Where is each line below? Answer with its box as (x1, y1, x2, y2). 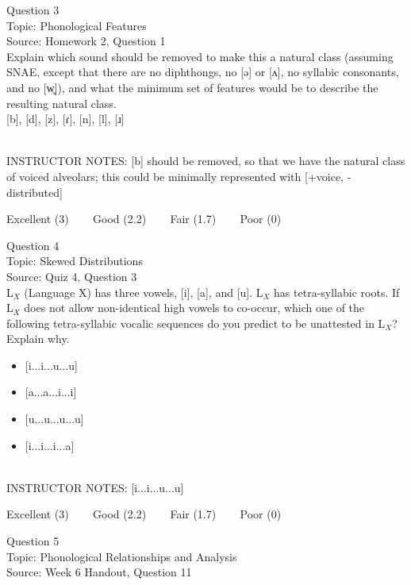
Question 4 (6, 237, 60, 253)
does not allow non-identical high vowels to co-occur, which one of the (24, 299, 365, 316)
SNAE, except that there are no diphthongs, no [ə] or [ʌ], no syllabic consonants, (6, 64, 399, 80)
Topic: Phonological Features (6, 17, 147, 33)
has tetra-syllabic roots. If (274, 283, 400, 300)
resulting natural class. (6, 94, 117, 111)
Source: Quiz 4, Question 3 (6, 267, 137, 284)
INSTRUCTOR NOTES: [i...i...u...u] (6, 479, 184, 495)
